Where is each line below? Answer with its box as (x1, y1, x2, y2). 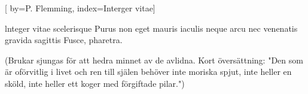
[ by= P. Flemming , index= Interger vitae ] (5, 2, 155, 14)
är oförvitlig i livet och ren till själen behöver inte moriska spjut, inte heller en (5, 65, 292, 78)
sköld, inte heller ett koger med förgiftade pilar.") (5, 77, 185, 89)
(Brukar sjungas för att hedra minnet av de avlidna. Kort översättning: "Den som (5, 53, 303, 66)
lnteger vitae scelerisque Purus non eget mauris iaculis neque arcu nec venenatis (5, 22, 298, 34)
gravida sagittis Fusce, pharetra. (5, 34, 123, 46)
